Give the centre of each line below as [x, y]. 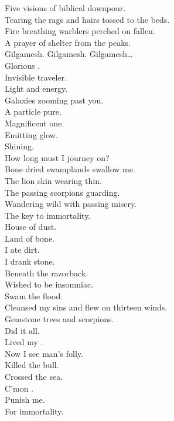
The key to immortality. [48, 215]
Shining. [19, 146]
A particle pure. [33, 111]
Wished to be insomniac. [49, 284]
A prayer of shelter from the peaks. [68, 42]
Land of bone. [30, 238]
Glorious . [23, 65]
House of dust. [31, 227]
